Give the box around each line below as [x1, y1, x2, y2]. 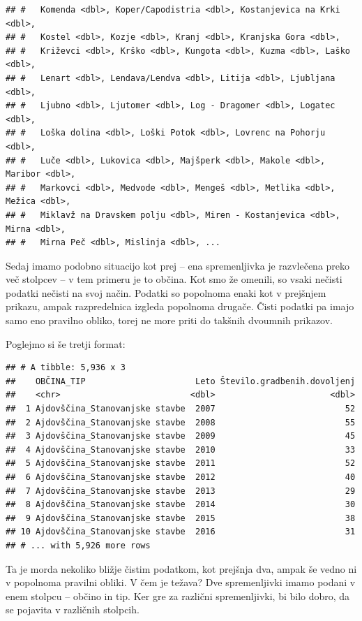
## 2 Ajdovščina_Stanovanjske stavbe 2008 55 [6, 417, 356, 428]
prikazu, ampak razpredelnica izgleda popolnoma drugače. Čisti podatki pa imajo [6, 299, 354, 314]
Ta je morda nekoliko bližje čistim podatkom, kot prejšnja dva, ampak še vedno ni [6, 561, 357, 576]
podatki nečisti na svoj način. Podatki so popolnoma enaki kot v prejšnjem [6, 285, 326, 300]
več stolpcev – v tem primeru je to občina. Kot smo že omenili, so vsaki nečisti [6, 272, 342, 286]
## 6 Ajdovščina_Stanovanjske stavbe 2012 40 [6, 472, 356, 482]
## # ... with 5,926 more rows [6, 540, 151, 550]
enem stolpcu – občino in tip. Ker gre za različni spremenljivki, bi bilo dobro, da [6, 588, 350, 603]
